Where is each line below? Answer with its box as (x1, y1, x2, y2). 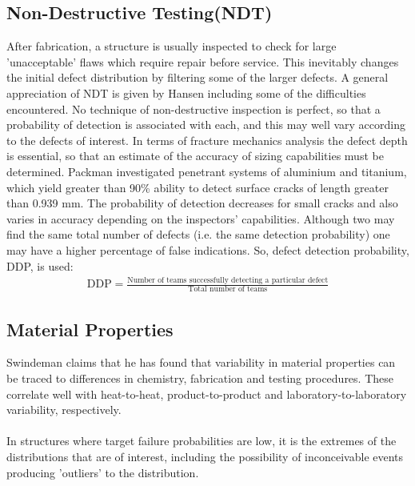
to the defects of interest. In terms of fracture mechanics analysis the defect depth (6, 131, 408, 148)
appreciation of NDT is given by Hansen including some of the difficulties (6, 84, 366, 101)
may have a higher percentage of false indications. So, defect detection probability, (6, 241, 409, 258)
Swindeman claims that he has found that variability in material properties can (6, 354, 396, 371)
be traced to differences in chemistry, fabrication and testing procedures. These (6, 370, 393, 387)
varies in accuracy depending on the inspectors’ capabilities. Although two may (6, 210, 395, 227)
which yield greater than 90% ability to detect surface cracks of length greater (6, 179, 389, 195)
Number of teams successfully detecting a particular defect (127, 276, 329, 285)
